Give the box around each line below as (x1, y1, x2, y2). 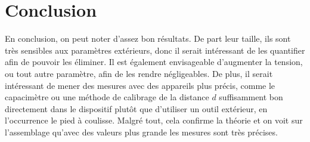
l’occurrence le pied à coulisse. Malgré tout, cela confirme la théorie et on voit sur (5, 114, 303, 126)
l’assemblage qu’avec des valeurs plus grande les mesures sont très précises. (5, 125, 278, 138)
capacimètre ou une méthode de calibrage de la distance (5, 91, 209, 103)
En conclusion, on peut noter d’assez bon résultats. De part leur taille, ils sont (5, 32, 291, 45)
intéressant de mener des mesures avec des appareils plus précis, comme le (5, 79, 275, 91)
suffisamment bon (219, 91, 283, 103)
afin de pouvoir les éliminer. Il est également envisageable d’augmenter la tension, (5, 55, 303, 68)
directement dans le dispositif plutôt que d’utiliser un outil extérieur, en (5, 102, 268, 115)
